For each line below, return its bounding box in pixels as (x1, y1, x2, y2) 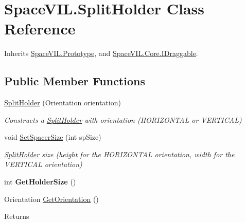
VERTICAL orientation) (4, 159, 82, 170)
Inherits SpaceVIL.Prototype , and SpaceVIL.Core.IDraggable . (4, 48, 198, 59)
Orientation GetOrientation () (4, 193, 99, 204)
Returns (4, 211, 29, 221)
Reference (4, 18, 76, 39)
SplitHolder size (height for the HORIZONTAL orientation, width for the (4, 148, 235, 159)
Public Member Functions (4, 73, 145, 89)
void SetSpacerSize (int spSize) (4, 132, 101, 142)
